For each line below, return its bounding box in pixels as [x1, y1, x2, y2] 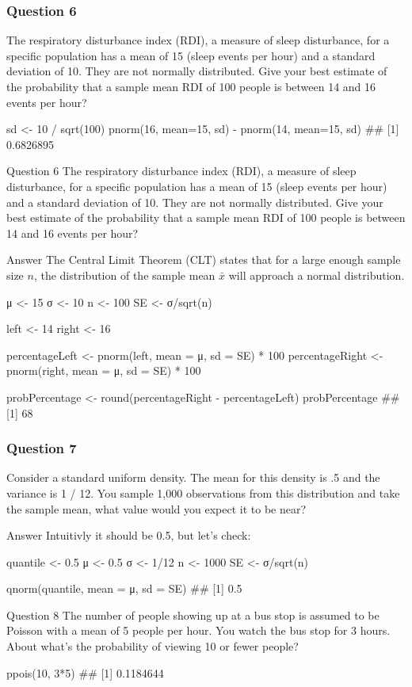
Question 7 [6, 438, 77, 458]
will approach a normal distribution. [228, 266, 405, 283]
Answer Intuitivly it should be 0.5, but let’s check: [6, 527, 251, 544]
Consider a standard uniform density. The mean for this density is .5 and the [6, 469, 380, 486]
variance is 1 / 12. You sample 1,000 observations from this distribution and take [6, 484, 400, 501]
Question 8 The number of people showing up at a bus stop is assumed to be [6, 606, 380, 623]
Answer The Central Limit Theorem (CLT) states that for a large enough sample [6, 251, 401, 268]
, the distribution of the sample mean [33, 266, 216, 283]
